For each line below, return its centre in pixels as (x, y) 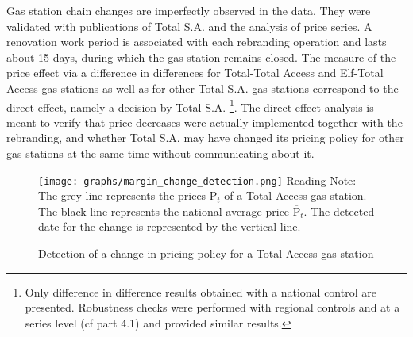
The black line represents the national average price (164, 211)
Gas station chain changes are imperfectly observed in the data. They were (189, 10)
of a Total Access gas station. (295, 195)
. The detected (339, 211)
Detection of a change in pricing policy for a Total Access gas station (206, 253)
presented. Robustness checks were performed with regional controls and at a (212, 307)
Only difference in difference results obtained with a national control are (201, 291)
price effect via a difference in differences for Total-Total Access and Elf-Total (195, 73)
